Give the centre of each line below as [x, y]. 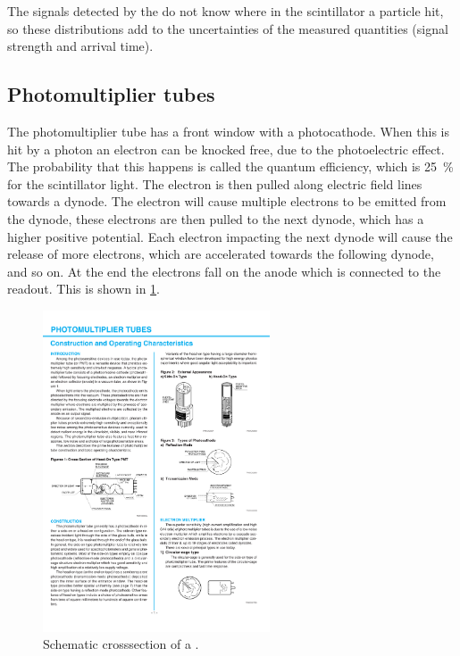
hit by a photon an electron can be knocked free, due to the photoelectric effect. [226, 149]
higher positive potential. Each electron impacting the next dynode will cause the [230, 236]
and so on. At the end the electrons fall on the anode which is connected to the [224, 271]
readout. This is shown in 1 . [84, 289]
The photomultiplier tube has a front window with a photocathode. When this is [229, 131]
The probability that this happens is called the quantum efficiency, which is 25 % [230, 166]
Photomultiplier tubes [111, 94]
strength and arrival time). [80, 46]
